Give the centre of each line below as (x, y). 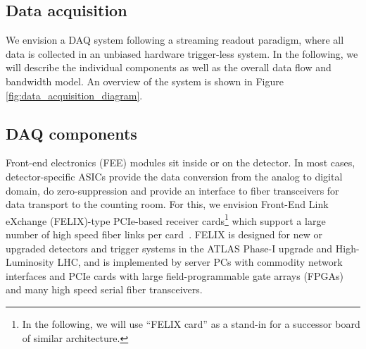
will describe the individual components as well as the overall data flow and (169, 67)
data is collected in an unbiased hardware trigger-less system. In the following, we (182, 53)
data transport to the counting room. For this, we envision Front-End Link (167, 204)
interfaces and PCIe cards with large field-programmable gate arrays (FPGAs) (175, 275)
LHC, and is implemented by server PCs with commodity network (200, 262)
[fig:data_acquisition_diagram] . (74, 95)
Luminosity (30, 262)
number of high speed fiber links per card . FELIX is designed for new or (164, 234)
